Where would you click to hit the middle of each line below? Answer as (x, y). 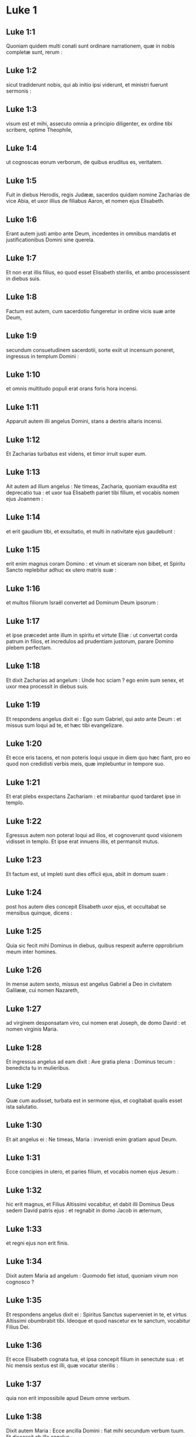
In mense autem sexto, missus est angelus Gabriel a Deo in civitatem (89, 984)
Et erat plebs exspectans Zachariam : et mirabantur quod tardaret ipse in (94, 796)
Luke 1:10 (23, 374)
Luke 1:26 (24, 970)
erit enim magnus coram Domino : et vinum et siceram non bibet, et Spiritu (96, 564)
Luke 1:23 (24, 860)
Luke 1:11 (23, 407)
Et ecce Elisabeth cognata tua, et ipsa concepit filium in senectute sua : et (95, 1359)
